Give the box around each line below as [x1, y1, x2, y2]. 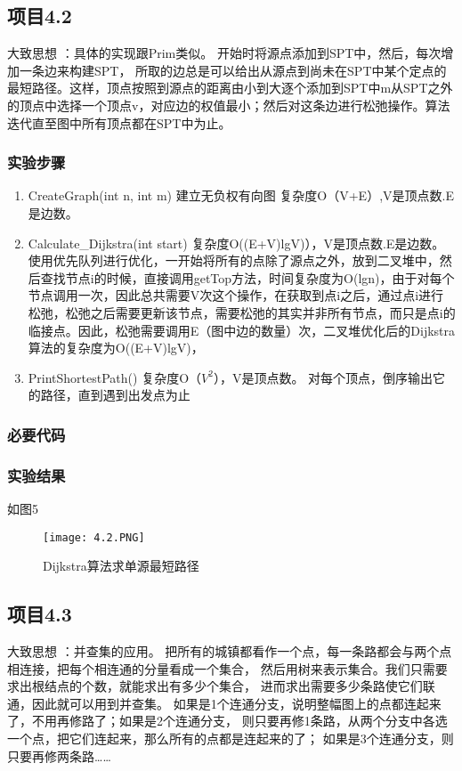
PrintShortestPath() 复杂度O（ [28, 368, 202, 386]
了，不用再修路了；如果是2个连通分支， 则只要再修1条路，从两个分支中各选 [7, 711, 448, 730]
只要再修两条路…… [7, 746, 111, 765]
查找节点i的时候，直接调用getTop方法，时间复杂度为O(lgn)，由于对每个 [40, 268, 455, 287]
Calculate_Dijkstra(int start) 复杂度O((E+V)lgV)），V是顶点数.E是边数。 [28, 233, 445, 252]
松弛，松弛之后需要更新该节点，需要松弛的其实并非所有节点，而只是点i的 [28, 303, 456, 321]
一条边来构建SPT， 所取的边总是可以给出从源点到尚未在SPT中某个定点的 [19, 61, 447, 79]
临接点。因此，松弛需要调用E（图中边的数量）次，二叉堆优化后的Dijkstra [28, 321, 456, 339]
